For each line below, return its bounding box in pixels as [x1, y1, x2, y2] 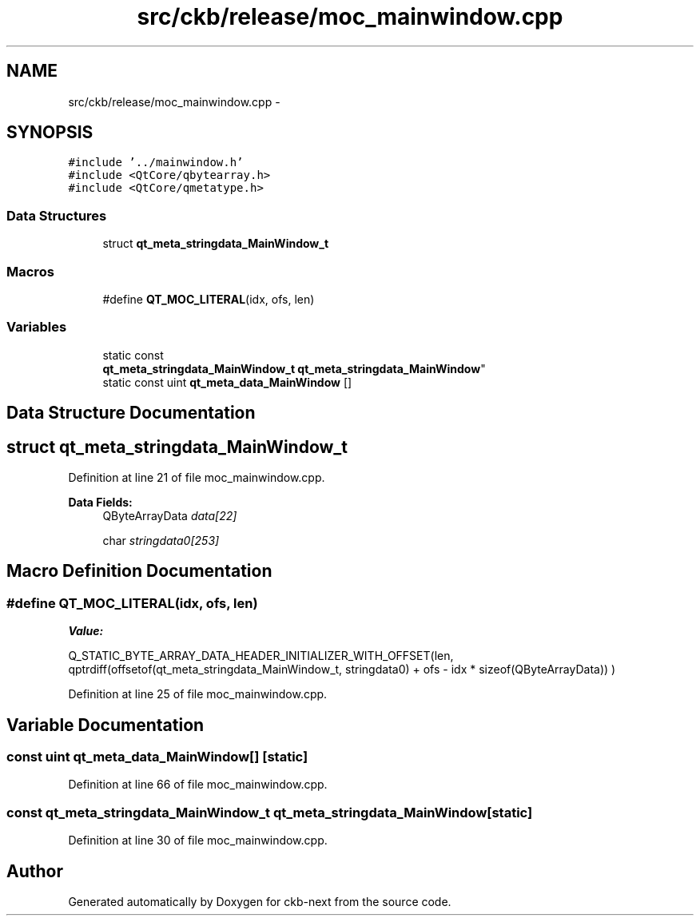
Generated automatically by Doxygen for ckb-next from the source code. [68, 894, 451, 908]
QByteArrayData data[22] [102, 508, 237, 523]
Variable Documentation [6, 714, 205, 735]
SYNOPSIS [6, 122, 93, 143]
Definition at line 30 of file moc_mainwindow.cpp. [68, 833, 328, 848]
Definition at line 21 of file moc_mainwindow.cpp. [68, 470, 325, 484]
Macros [6, 263, 54, 280]
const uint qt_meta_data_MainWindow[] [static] [6, 749, 308, 765]
